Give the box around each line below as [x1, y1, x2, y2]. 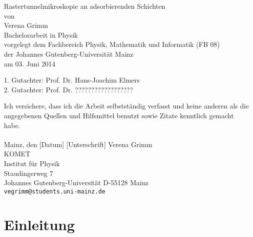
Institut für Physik [4, 158, 60, 168]
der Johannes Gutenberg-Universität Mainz [4, 48, 134, 59]
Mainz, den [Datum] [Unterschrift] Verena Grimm [4, 139, 152, 149]
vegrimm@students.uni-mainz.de [4, 188, 105, 195]
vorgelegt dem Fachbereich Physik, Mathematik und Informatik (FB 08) [4, 39, 220, 49]
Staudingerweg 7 [4, 168, 53, 178]
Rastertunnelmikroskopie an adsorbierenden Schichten [4, 1, 166, 11]
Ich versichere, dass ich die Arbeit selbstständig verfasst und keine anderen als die [4, 101, 249, 111]
